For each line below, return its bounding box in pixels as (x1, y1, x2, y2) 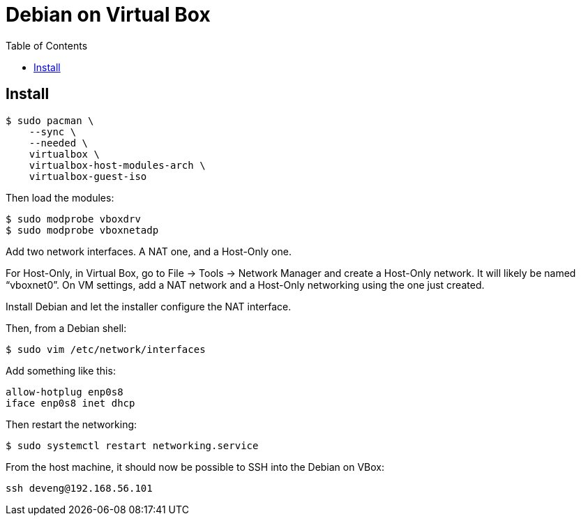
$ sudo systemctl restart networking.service (6, 439, 259, 451)
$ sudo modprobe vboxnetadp (6, 224, 159, 236)
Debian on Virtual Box (6, 3, 211, 27)
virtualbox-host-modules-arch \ (29, 159, 206, 171)
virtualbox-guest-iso (29, 170, 147, 182)
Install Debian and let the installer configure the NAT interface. (6, 300, 292, 312)
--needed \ (29, 137, 89, 149)
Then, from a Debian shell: (6, 322, 127, 334)
